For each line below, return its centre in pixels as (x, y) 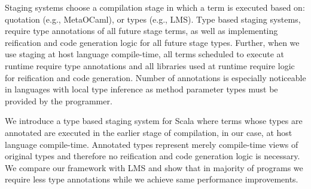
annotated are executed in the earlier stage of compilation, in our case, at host (149, 132)
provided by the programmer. (59, 100)
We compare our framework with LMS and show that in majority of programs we (154, 167)
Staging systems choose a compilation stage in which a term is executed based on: (155, 7)
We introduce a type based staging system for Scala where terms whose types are (154, 121)
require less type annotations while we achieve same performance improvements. (152, 179)
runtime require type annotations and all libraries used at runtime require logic (150, 65)
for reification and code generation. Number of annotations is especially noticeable (155, 77)
